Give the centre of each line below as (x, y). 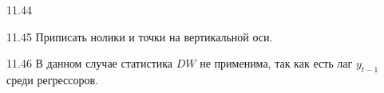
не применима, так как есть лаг (276, 63)
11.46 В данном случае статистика (90, 63)
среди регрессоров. (52, 79)
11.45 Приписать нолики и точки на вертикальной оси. (140, 36)
